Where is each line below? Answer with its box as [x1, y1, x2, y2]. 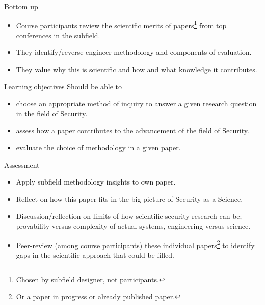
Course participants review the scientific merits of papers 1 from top [16, 18, 227, 30]
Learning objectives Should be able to [4, 81, 122, 91]
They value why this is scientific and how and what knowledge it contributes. [16, 64, 257, 75]
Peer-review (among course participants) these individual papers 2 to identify [16, 238, 255, 250]
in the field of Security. [16, 108, 88, 118]
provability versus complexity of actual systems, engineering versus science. [16, 220, 251, 231]
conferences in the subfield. [16, 29, 100, 40]
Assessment [4, 159, 40, 170]
